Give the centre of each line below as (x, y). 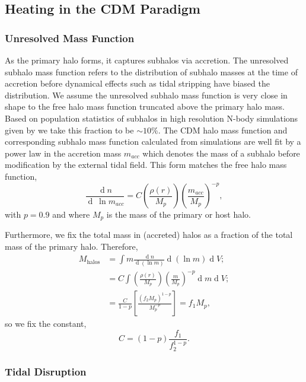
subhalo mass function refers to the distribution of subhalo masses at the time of (151, 71)
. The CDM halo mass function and (223, 130)
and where (71, 214)
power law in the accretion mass (63, 153)
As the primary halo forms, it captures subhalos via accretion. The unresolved (147, 60)
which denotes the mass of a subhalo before (221, 153)
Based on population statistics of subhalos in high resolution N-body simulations (152, 118)
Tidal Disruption (46, 371)
